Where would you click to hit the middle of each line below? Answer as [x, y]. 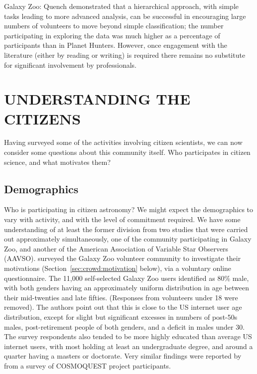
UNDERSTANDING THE [97, 99]
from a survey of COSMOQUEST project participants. [87, 365]
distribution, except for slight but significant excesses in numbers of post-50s [121, 316]
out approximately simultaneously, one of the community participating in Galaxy [128, 239]
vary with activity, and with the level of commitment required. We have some [122, 219]
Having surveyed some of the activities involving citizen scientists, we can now [123, 142]
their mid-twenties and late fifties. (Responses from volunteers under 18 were [121, 297]
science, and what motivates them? [58, 162]
